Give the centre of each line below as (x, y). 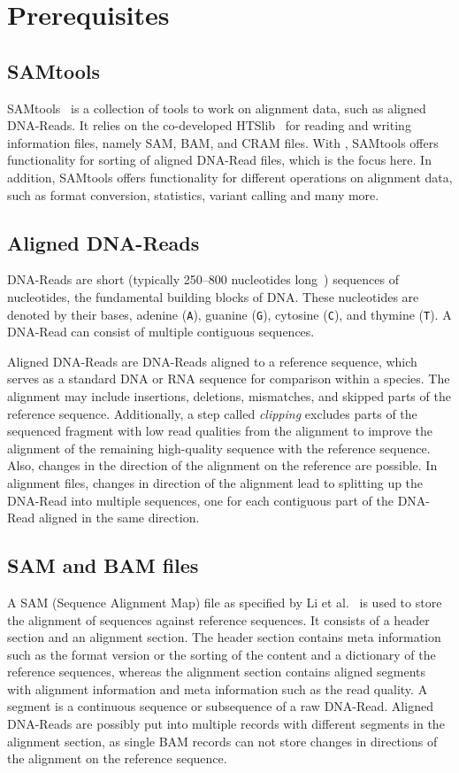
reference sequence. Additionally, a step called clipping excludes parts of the (212, 413)
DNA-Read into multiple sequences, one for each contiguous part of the (201, 500)
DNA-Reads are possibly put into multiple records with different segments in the (226, 724)
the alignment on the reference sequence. (117, 758)
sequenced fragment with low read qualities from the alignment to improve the (220, 431)
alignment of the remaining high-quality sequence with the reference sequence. (219, 448)
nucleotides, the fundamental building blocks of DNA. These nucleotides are (213, 296)
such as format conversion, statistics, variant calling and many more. (193, 194)
